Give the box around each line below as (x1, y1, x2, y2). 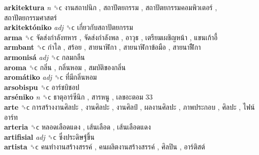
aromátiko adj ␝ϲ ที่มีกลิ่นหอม (4, 72, 97, 82)
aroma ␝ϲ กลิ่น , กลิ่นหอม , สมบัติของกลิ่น (4, 61, 126, 72)
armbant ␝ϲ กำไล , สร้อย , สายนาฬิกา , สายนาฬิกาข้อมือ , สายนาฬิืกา (4, 42, 201, 52)
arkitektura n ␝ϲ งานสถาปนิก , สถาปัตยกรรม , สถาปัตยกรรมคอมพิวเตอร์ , (4, 2, 217, 12)
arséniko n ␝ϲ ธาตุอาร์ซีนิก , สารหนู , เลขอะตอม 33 (4, 91, 153, 102)
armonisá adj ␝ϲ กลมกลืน (4, 51, 85, 62)
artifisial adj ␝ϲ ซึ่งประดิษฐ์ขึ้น (4, 131, 95, 142)
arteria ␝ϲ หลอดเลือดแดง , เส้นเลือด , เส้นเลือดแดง (4, 121, 151, 132)
